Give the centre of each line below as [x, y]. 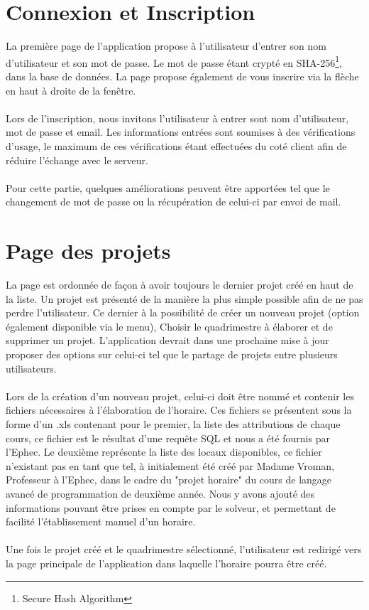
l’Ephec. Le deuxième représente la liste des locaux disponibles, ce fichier [164, 452]
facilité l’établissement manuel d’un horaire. [101, 521]
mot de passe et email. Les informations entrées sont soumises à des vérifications [181, 132]
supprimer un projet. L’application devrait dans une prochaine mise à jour [167, 340]
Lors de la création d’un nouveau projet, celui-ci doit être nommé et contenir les [180, 396]
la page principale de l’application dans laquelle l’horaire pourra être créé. [166, 563]
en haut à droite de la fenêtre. [71, 90]
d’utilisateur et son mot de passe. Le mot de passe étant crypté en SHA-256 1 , [174, 61]
